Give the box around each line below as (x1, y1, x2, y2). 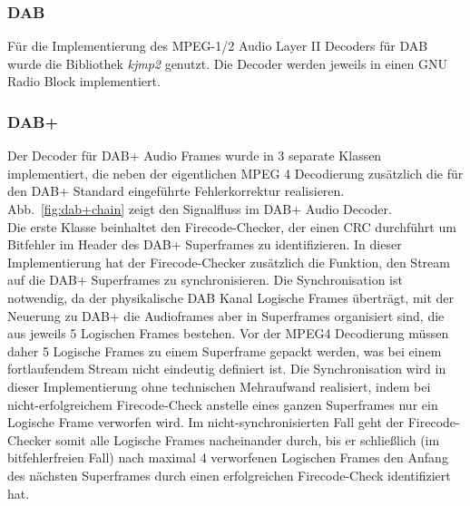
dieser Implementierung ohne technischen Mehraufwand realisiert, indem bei (7, 376, 431, 395)
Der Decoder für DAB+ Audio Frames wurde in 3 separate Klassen (7, 146, 382, 165)
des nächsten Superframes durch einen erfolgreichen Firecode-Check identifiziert (7, 465, 451, 484)
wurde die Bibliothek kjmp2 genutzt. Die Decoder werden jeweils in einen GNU (7, 54, 447, 73)
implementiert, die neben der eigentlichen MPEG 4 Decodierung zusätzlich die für (7, 163, 464, 182)
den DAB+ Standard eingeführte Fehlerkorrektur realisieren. (7, 181, 345, 200)
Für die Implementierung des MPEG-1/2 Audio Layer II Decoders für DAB (7, 36, 428, 55)
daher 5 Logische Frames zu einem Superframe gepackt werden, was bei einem (7, 341, 442, 360)
